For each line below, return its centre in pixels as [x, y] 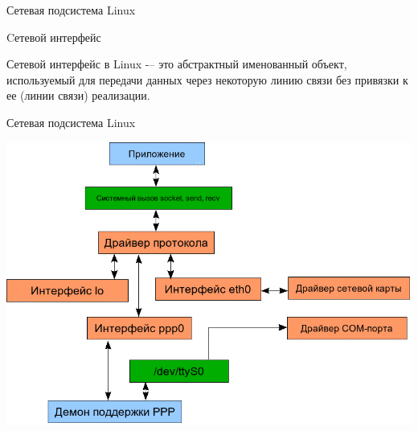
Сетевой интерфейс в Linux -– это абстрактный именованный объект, [177, 64]
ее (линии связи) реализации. [78, 95]
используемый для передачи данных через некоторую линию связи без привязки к [207, 79]
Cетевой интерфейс [54, 37]
